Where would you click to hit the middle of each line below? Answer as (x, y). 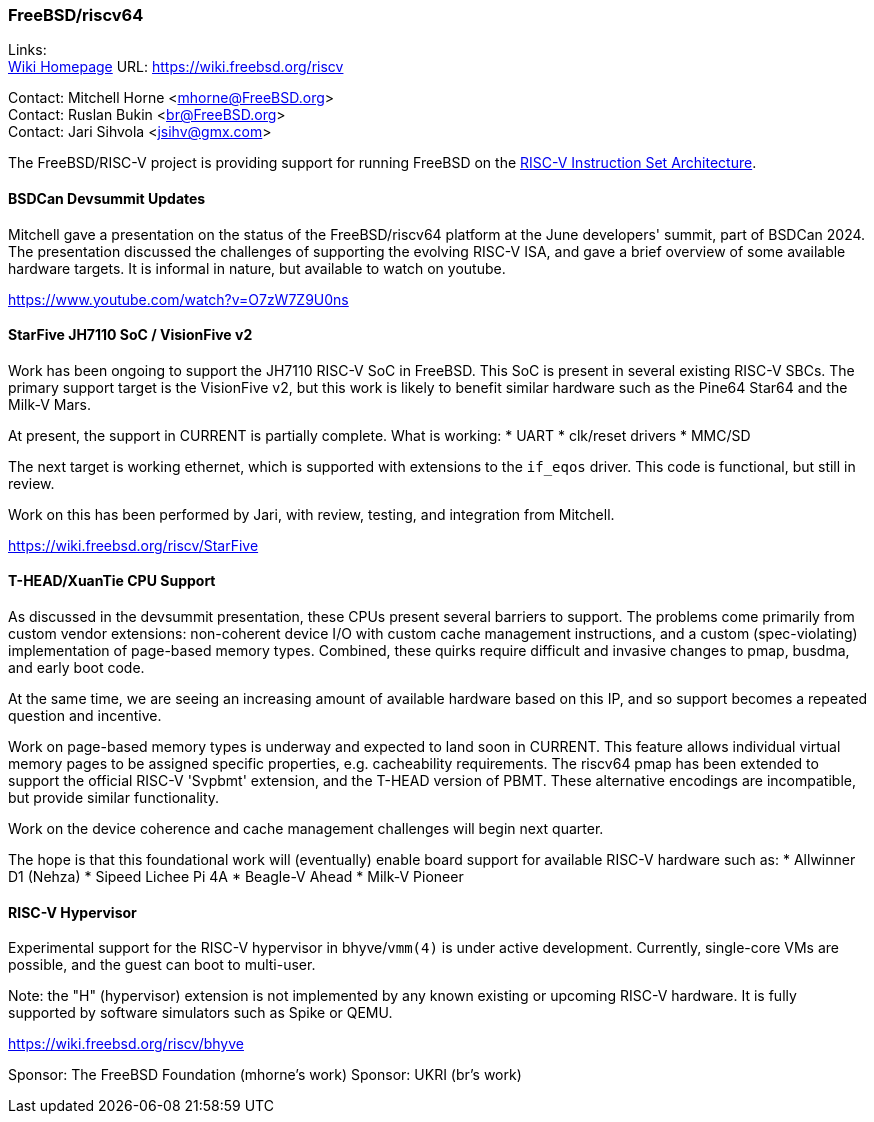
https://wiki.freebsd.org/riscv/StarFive (133, 545)
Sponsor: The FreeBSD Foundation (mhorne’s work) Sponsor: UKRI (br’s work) (265, 1075)
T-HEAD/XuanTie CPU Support (112, 581)
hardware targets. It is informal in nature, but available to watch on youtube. (257, 268)
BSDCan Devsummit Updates (107, 198)
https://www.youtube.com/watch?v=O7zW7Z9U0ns (178, 299)
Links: (27, 50)
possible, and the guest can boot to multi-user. (162, 965)
